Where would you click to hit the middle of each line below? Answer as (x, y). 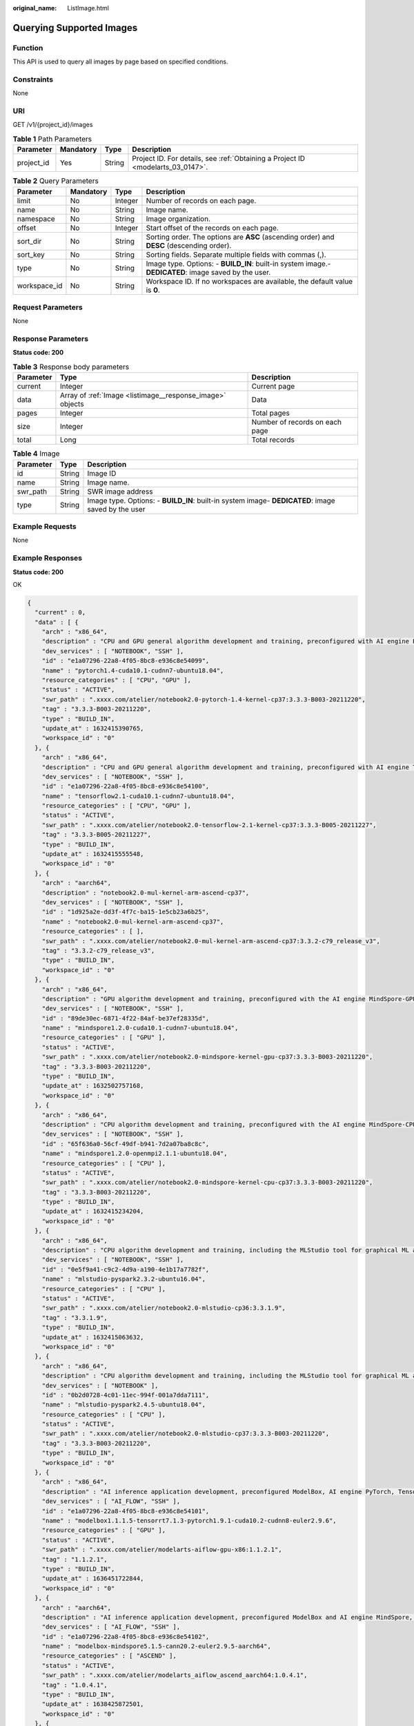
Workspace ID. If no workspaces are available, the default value (249, 281)
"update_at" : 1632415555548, (93, 854)
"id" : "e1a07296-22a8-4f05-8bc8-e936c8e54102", (126, 1637)
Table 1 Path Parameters (52, 139)
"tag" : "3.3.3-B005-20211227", (97, 835)
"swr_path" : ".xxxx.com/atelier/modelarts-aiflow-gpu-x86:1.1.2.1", (162, 1550)
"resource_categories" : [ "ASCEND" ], (109, 1656)
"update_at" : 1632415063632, (93, 1337)
